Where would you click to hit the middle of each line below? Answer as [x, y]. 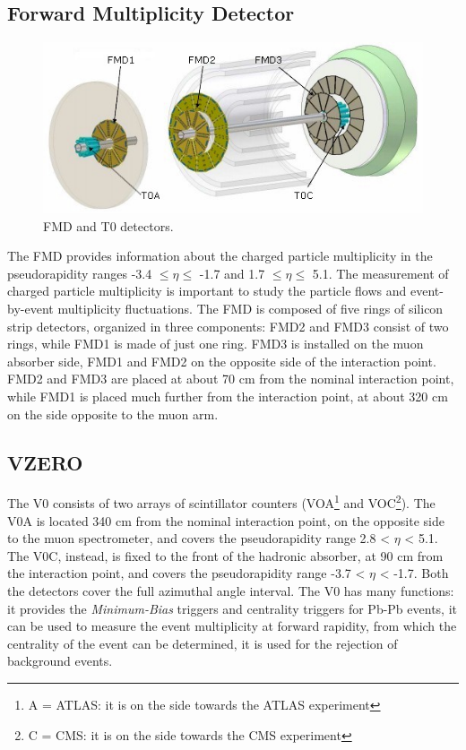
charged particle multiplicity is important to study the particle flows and [207, 291]
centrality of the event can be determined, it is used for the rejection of [203, 643]
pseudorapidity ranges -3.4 [80, 273]
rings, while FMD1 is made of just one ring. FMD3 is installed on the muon [216, 344]
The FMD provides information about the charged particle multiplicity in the [220, 256]
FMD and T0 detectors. [108, 225]
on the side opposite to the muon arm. [113, 414]
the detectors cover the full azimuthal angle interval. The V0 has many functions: [231, 591]
